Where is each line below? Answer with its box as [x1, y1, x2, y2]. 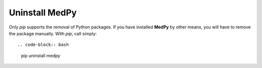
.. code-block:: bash [17, 42, 69, 48]
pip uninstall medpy [21, 53, 61, 58]
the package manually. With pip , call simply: [9, 30, 97, 36]
